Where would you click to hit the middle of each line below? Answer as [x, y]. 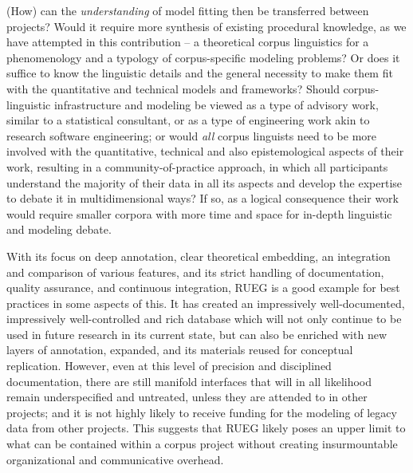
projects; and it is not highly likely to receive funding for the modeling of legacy [202, 412]
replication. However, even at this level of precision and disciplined [169, 366]
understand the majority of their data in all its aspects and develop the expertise [205, 182]
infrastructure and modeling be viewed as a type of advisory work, [216, 104]
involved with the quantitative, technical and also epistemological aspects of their [205, 151]
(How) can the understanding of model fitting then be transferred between [188, 10]
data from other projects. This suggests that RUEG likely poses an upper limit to [206, 428]
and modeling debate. [59, 229]
